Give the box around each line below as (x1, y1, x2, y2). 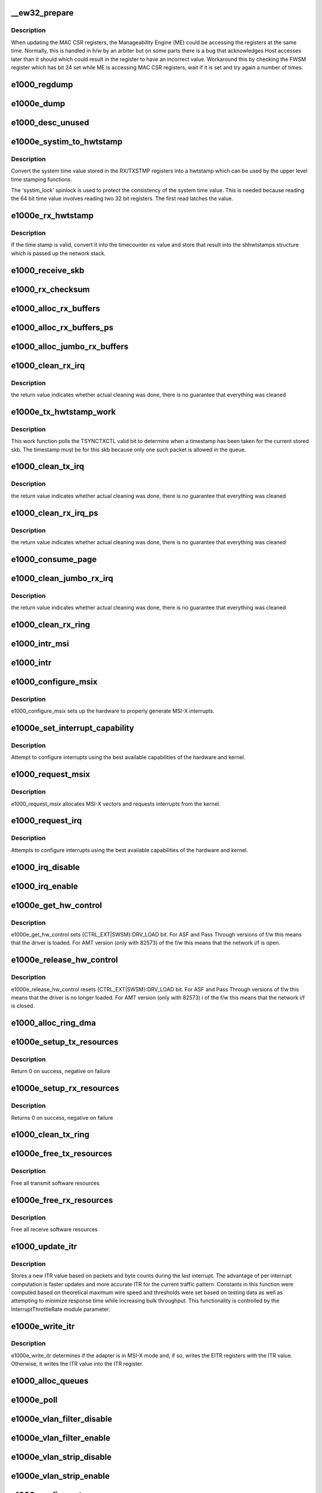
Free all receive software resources (11, 1225, 98, 1233)
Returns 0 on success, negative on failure (11, 1114, 113, 1121)
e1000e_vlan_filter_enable (11, 1433, 110, 1443)
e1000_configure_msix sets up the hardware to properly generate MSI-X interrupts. (11, 708, 215, 715)
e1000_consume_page (11, 554, 97, 564)
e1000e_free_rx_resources (11, 1195, 113, 1205)
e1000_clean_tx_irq (11, 462, 85, 472)
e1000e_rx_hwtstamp (11, 211, 94, 221)
